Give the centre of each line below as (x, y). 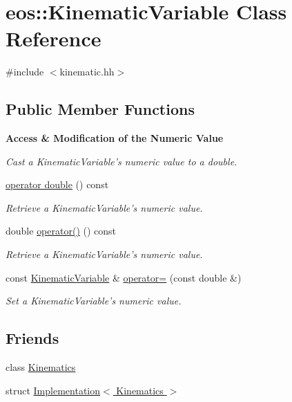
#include (25, 72)
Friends (32, 338)
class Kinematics (41, 367)
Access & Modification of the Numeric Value (115, 138)
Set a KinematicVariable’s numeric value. (94, 301)
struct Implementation (53, 390)
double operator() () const (61, 231)
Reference (53, 38)
